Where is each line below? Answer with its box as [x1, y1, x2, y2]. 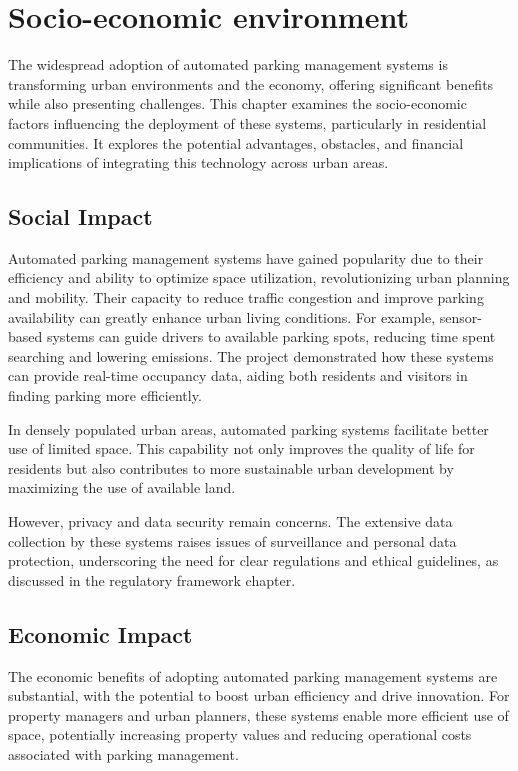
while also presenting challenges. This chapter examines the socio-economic [8, 93, 467, 114]
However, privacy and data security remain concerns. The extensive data [8, 511, 453, 532]
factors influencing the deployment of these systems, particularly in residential [8, 112, 487, 133]
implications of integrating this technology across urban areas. [8, 152, 389, 173]
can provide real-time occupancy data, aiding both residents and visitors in [8, 365, 468, 386]
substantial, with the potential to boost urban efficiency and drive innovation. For [8, 685, 510, 706]
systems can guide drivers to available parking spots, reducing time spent [46, 326, 496, 347]
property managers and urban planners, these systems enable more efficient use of [8, 704, 509, 725]
